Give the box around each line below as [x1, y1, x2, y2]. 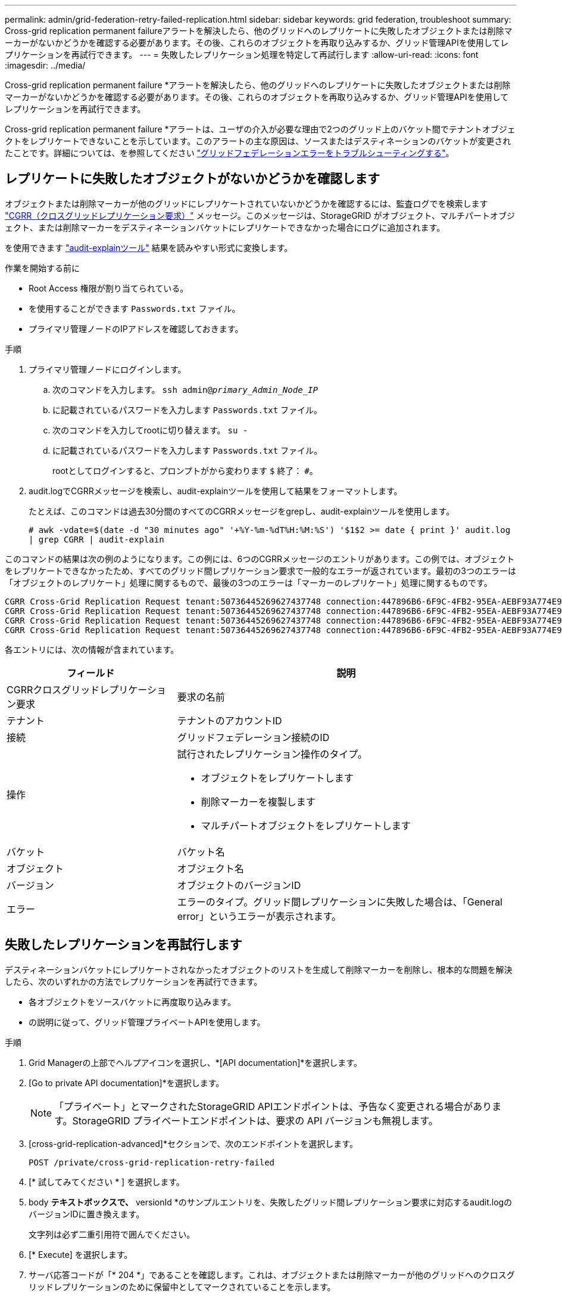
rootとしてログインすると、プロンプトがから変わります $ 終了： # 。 [52, 465, 318, 476]
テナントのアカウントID [177, 714, 282, 727]
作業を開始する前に [5, 262, 80, 273]
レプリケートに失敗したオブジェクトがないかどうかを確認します [5, 171, 380, 187]
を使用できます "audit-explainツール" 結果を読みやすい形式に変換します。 [5, 242, 293, 253]
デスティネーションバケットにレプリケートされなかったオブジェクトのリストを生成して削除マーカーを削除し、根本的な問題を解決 [5, 964, 513, 975]
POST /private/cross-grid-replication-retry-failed [29, 1157, 275, 1167]
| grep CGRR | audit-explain [29, 534, 164, 544]
